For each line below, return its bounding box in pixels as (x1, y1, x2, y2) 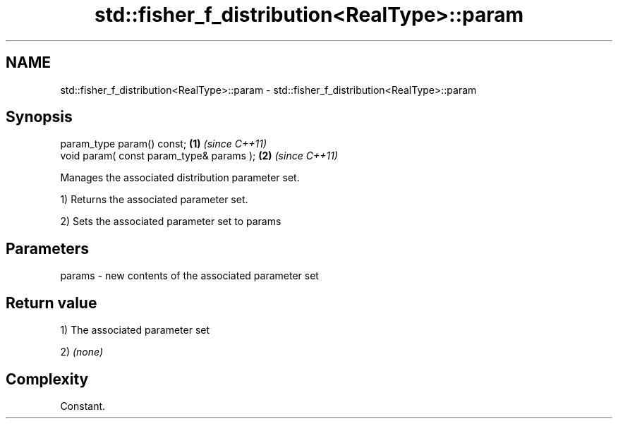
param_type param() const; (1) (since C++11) (60, 138, 267, 150)
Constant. (60, 399, 106, 412)
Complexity (6, 370, 89, 388)
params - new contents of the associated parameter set (60, 269, 319, 282)
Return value (6, 293, 97, 312)
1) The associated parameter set (60, 324, 210, 337)
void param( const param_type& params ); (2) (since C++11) (60, 150, 338, 162)
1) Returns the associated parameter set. (60, 193, 248, 206)
